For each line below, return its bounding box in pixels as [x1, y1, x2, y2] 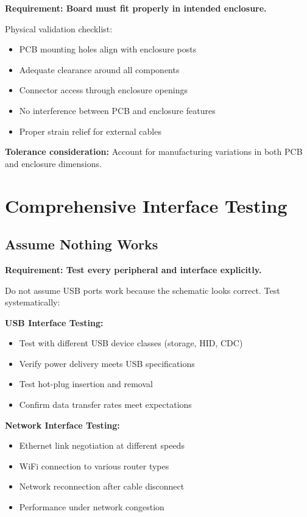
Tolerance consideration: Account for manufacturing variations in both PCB [5, 145, 303, 158]
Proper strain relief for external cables [19, 124, 161, 137]
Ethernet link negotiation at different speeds [19, 439, 185, 452]
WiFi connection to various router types [19, 459, 169, 472]
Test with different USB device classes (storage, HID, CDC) [19, 337, 243, 349]
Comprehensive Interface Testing [5, 193, 288, 218]
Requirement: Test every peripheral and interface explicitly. [5, 263, 262, 276]
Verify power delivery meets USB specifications [19, 357, 195, 369]
